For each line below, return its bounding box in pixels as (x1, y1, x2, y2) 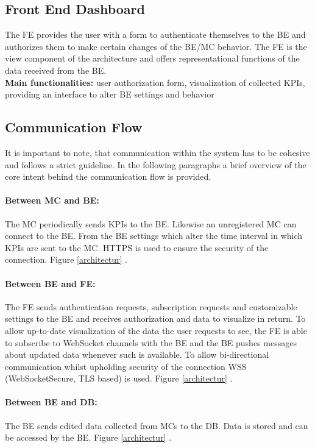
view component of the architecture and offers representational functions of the (5, 52, 300, 65)
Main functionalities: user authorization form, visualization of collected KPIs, (5, 76, 305, 88)
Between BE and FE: (5, 277, 96, 290)
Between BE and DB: (5, 396, 97, 408)
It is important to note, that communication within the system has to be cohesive (5, 146, 310, 158)
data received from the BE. (5, 63, 107, 76)
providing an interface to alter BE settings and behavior (5, 88, 214, 101)
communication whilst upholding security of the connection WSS (5, 360, 247, 372)
